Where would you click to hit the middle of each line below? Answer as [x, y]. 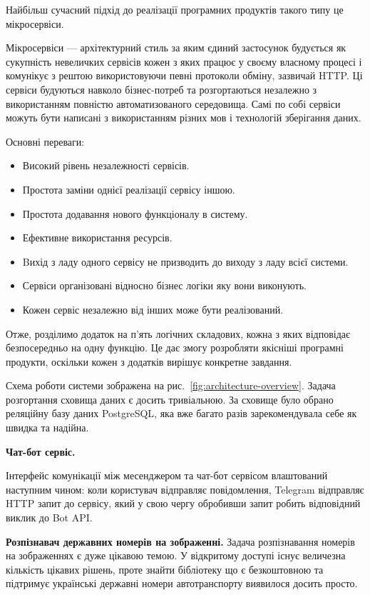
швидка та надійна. [47, 427]
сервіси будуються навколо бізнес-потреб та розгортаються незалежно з [161, 89]
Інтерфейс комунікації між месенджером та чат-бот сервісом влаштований [167, 475]
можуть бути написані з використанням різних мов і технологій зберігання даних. [184, 117]
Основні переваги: [45, 141]
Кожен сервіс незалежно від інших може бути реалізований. [153, 309]
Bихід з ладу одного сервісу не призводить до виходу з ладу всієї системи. [185, 261]
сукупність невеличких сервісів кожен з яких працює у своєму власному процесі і [184, 61]
